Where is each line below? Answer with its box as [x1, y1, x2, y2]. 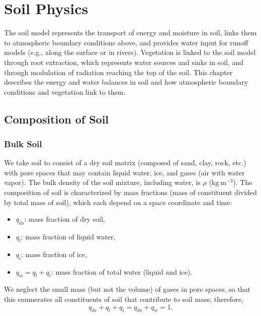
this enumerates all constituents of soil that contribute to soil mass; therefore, [4, 294, 243, 304]
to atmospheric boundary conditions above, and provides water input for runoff [4, 37, 248, 47]
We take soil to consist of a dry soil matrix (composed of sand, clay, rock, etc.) [4, 157, 246, 168]
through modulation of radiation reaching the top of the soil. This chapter [4, 67, 233, 77]
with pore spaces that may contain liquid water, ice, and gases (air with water [4, 167, 245, 177]
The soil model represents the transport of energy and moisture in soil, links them [4, 27, 257, 38]
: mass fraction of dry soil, [24, 214, 105, 224]
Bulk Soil [4, 137, 42, 150]
